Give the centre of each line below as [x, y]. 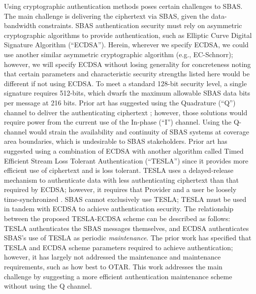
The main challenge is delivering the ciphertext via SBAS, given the [107, 16]
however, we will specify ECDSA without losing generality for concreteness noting [128, 64]
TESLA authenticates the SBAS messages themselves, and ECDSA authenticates [127, 228]
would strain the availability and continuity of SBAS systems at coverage [139, 131]
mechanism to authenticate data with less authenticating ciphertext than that [122, 180]
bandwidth [20, 25]
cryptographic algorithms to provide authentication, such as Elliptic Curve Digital [128, 35]
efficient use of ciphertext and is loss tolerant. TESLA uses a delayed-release [119, 170]
